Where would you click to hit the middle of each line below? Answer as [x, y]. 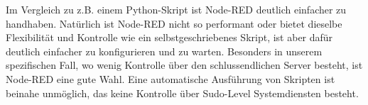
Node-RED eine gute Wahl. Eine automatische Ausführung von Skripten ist [171, 78]
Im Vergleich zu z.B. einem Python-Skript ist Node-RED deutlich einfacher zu [176, 9]
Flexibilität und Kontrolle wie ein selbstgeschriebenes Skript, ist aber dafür [169, 37]
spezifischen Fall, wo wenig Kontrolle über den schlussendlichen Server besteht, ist [184, 65]
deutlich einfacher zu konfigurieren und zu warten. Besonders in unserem [164, 51]
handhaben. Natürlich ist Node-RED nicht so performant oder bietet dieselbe [174, 23]
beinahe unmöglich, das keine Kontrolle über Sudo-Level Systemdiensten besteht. [182, 93]
